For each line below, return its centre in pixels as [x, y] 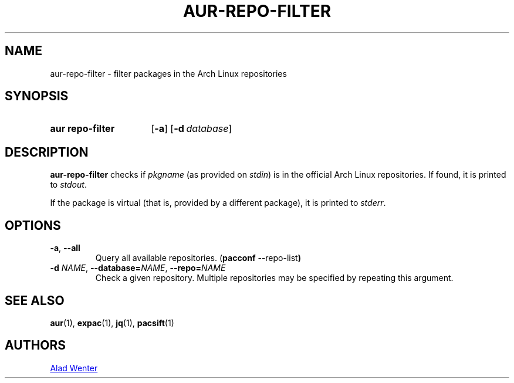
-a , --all [65, 248]
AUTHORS [35, 345]
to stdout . [68, 185]
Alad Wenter [74, 368]
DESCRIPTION [47, 152]
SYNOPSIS [37, 96]
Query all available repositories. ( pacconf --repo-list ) [198, 258]
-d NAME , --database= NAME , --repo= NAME [138, 268]
